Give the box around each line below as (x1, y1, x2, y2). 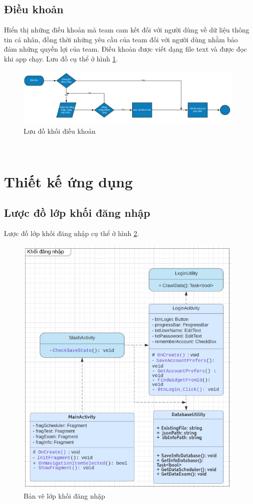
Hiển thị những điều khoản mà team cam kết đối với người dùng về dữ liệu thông (4, 25, 250, 35)
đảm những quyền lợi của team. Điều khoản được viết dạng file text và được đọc (4, 44, 247, 54)
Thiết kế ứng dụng (4, 171, 133, 191)
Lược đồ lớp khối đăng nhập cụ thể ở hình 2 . (4, 228, 139, 238)
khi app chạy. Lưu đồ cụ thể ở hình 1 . (4, 53, 118, 63)
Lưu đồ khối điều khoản (24, 126, 96, 136)
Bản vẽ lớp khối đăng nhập (24, 491, 105, 501)
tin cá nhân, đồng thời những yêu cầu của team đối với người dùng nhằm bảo (4, 34, 238, 44)
